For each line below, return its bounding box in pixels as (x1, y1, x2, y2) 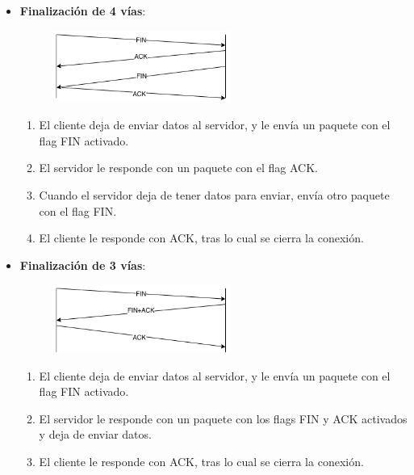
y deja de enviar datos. (39, 426, 152, 443)
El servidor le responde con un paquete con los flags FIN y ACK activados (39, 410, 408, 427)
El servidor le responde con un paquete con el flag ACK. (39, 159, 319, 176)
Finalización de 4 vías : (19, 2, 146, 19)
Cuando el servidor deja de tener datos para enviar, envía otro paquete (39, 187, 390, 204)
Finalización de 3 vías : (19, 256, 146, 273)
